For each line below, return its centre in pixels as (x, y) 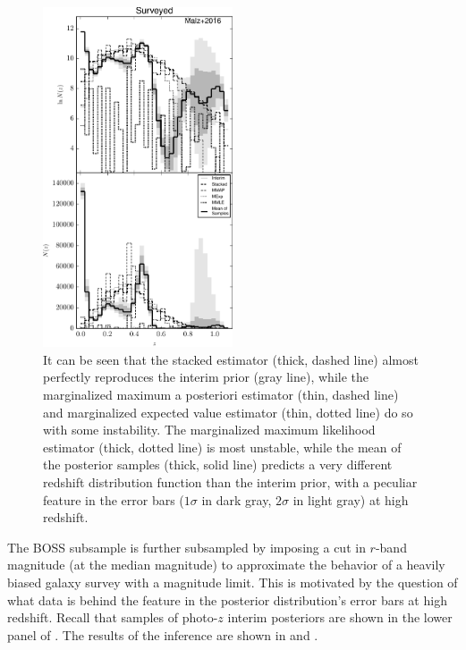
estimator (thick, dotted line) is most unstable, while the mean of (222, 447)
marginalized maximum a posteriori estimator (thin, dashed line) (221, 394)
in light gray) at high (351, 499)
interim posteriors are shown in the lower (340, 617)
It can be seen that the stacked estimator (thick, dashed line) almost (231, 359)
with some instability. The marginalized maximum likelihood (209, 430)
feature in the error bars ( (114, 499)
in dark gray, (237, 499)
